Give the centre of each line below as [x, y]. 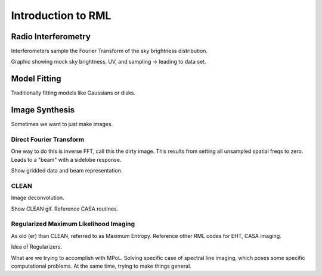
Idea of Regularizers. [37, 247]
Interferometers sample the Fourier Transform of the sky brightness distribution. [109, 51]
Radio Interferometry [51, 37]
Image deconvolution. [38, 198]
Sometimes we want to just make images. [62, 124]
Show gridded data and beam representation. [67, 171]
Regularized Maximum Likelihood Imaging [73, 224]
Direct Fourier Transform [48, 140]
